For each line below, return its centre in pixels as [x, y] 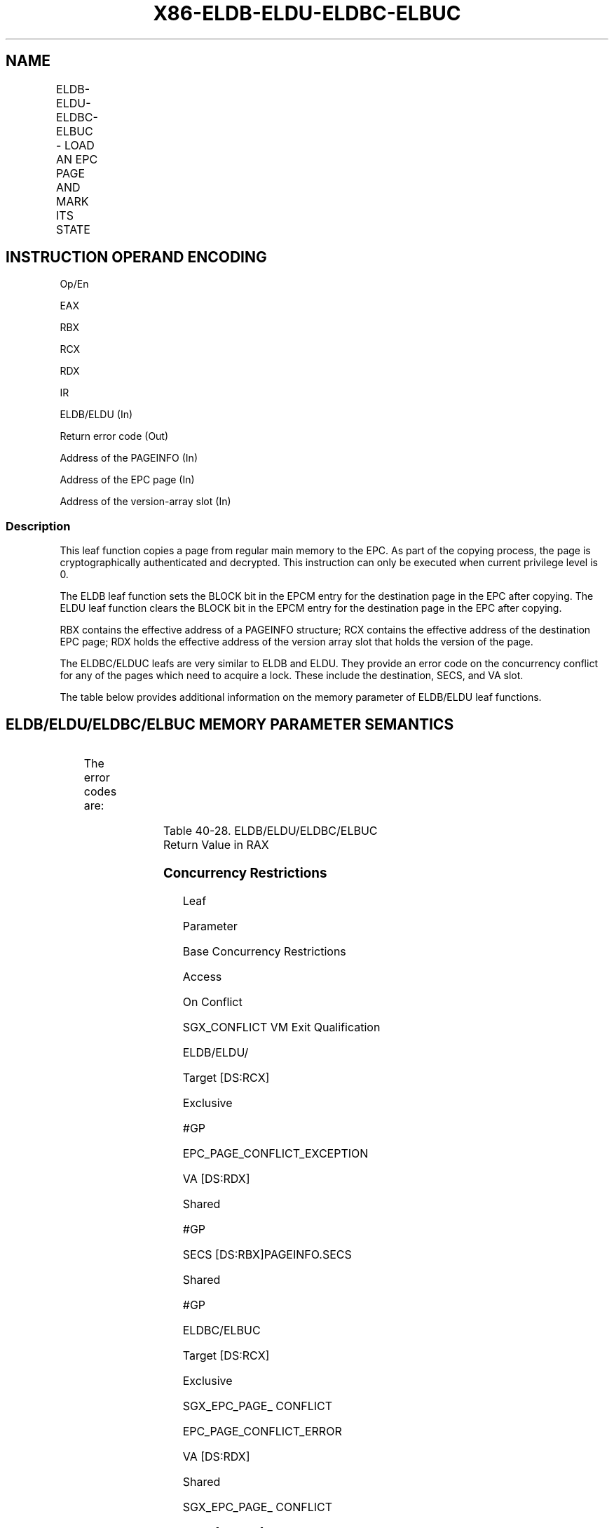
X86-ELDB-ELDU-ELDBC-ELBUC [307, 13]
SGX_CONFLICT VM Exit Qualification [281, 1027]
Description [38, 526]
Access [202, 977]
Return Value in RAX [216, 845]
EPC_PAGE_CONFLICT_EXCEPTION [275, 1154]
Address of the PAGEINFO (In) [129, 458]
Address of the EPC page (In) [127, 480]
